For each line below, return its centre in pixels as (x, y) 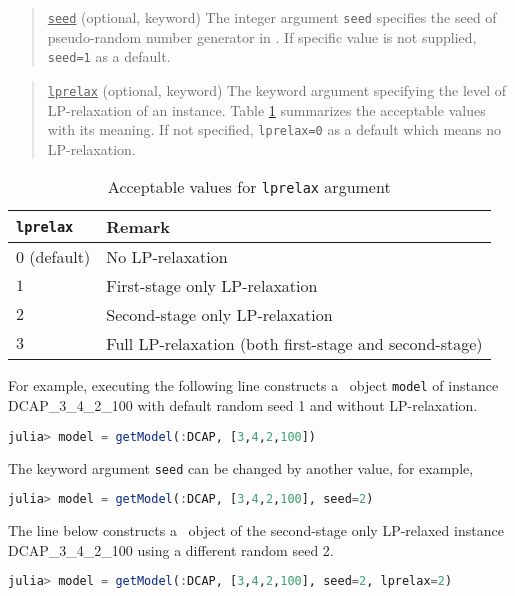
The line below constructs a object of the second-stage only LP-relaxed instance (256, 530)
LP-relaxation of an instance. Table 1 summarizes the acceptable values (266, 109)
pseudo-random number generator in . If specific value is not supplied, (262, 36)
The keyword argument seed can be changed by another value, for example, (241, 467)
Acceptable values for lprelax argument (249, 187)
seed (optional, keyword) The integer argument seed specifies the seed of (272, 17)
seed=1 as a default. (109, 56)
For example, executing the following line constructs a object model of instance (253, 385)
